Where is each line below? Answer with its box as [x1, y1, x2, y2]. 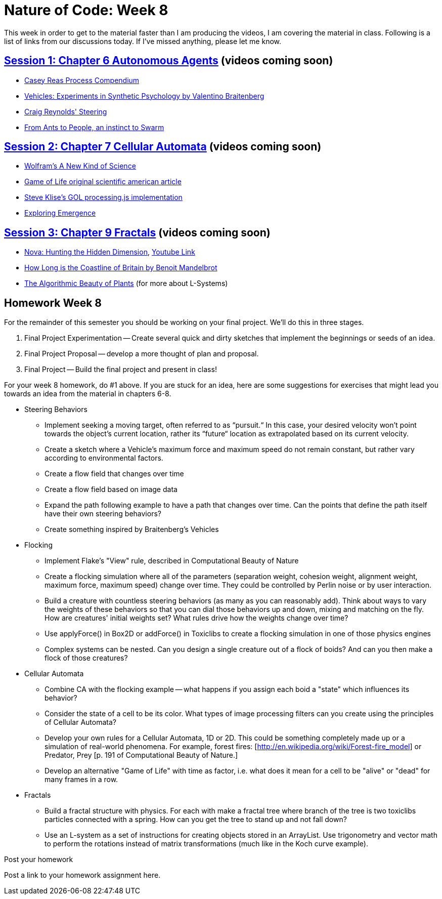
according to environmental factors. [45, 454, 163, 463]
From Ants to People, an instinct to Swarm [24, 122, 164, 132]
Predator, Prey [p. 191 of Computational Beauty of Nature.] [45, 751, 238, 760]
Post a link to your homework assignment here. [4, 871, 161, 880]
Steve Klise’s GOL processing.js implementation [24, 193, 183, 202]
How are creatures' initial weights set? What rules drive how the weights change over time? [45, 614, 348, 623]
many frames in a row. [45, 775, 118, 784]
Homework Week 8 [4, 296, 102, 309]
